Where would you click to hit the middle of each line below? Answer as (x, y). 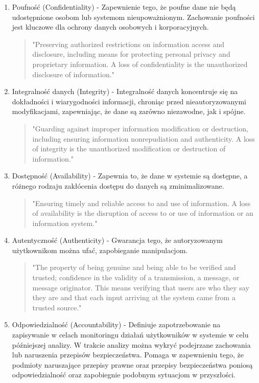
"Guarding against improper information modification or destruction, (140, 128)
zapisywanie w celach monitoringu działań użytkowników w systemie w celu (130, 335)
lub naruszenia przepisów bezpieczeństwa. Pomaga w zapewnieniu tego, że (128, 355)
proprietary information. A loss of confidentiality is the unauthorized (140, 64)
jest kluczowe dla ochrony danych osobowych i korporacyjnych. (110, 27)
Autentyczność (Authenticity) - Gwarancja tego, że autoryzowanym (117, 240)
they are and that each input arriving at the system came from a (134, 297)
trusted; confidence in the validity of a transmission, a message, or (136, 277)
